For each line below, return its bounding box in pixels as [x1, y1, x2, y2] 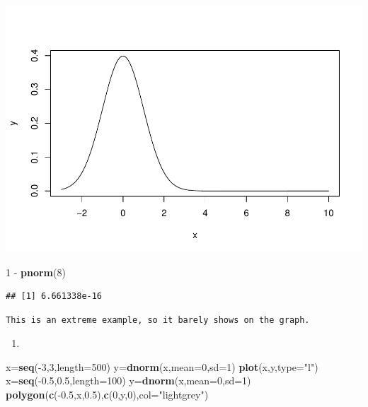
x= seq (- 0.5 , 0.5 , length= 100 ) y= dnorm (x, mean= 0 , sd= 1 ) [6, 373, 251, 388]
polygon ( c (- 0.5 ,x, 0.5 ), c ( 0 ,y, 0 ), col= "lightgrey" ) [6, 387, 209, 402]
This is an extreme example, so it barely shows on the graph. [6, 314, 310, 325]
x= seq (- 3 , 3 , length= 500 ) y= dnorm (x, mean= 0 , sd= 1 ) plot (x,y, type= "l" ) [6, 359, 318, 374]
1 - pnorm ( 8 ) [6, 264, 66, 279]
